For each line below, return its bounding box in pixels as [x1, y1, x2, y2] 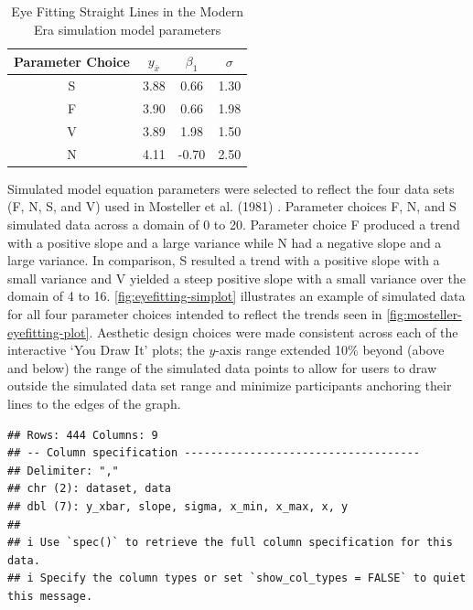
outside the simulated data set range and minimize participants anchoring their [7, 376, 452, 395]
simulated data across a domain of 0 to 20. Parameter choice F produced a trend [7, 215, 460, 234]
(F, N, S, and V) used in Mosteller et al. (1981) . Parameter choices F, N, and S [7, 197, 457, 216]
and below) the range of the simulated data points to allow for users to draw [7, 358, 437, 377]
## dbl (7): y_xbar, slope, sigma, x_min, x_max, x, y [7, 499, 349, 513]
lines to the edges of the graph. [7, 393, 181, 412]
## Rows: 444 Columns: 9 [7, 428, 158, 442]
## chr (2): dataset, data [7, 482, 171, 496]
